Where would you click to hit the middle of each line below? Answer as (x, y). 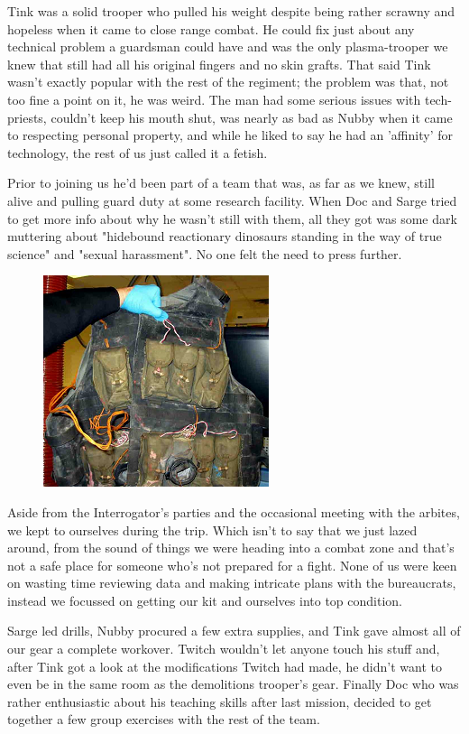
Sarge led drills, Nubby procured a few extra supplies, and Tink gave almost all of (234, 631)
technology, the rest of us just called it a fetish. (138, 152)
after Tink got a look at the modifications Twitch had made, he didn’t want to (225, 666)
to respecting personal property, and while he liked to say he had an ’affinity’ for (230, 135)
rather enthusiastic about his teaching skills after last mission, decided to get (220, 701)
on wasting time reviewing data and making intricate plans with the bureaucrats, (232, 583)
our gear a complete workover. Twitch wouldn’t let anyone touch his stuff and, (224, 649)
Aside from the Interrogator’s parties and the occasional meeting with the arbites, (234, 511)
